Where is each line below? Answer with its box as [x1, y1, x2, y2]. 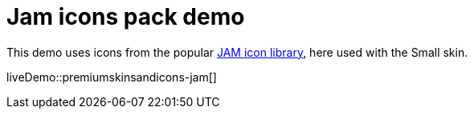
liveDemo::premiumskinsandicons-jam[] [6, 69, 217, 84]
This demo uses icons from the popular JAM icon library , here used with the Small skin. [6, 45, 468, 59]
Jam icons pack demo [6, 3, 245, 30]
